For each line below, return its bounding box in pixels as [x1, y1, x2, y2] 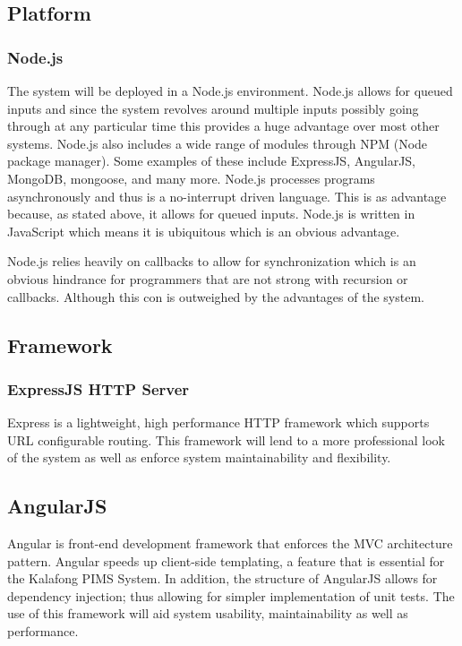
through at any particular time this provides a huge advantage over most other [7, 116, 440, 135]
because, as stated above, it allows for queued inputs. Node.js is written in [7, 204, 415, 223]
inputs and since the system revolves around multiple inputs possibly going [7, 99, 419, 117]
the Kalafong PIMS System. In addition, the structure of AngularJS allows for [7, 569, 438, 588]
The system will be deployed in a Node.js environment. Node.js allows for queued [7, 82, 453, 99]
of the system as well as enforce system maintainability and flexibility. [7, 448, 391, 467]
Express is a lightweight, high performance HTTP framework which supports [7, 413, 430, 432]
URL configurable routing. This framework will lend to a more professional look [7, 430, 445, 449]
